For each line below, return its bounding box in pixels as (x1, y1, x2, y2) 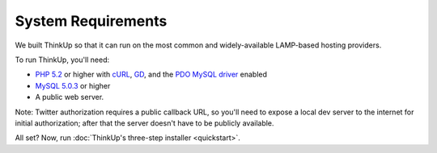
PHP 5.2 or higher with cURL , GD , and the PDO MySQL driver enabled (35, 69, 267, 80)
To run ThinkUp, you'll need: (15, 55, 110, 64)
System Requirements (15, 12, 168, 30)
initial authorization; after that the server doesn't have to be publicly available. (15, 118, 274, 128)
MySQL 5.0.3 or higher (35, 81, 111, 90)
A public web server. (35, 93, 104, 102)
